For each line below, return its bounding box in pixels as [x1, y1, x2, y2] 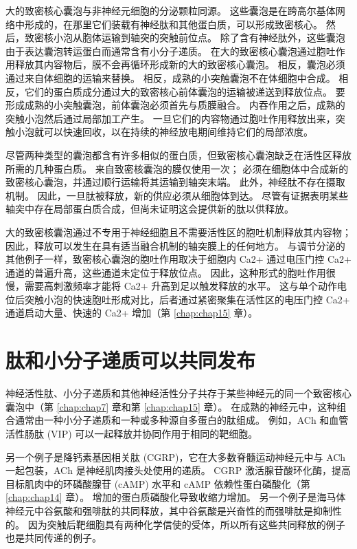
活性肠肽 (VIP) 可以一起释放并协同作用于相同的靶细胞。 [5, 426, 258, 440]
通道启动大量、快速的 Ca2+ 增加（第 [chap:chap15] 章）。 [5, 305, 258, 320]
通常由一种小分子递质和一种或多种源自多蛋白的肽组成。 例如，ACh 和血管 [14, 413, 349, 427]
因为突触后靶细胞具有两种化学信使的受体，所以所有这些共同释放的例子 [27, 517, 345, 531]
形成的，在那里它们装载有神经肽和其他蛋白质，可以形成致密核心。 [24, 17, 323, 31]
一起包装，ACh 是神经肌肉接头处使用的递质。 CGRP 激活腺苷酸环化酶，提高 [5, 463, 351, 477]
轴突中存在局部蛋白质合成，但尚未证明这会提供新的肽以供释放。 [5, 202, 294, 216]
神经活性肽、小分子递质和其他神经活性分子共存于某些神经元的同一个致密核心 [5, 386, 352, 400]
